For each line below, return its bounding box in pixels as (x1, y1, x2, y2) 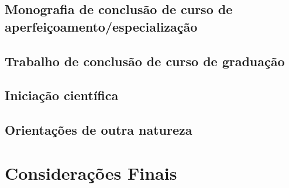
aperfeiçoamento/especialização (5, 17, 198, 35)
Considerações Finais (5, 160, 177, 184)
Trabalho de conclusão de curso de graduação (5, 52, 285, 70)
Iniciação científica (5, 86, 119, 104)
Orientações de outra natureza (5, 121, 192, 139)
